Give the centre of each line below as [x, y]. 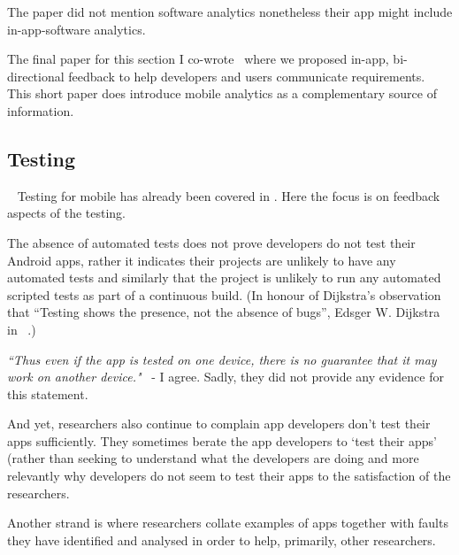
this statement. [48, 393]
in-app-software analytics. [76, 29]
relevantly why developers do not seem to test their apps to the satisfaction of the [229, 476]
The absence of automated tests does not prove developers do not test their [211, 242]
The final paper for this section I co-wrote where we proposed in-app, [198, 59]
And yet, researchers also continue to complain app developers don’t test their [219, 424]
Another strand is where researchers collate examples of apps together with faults [228, 523]
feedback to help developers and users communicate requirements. [247, 76]
